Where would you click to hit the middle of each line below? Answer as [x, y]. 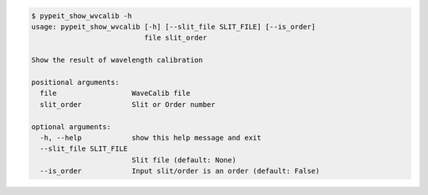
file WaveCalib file [115, 94]
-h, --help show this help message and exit [151, 138]
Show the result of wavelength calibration [117, 60]
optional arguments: [71, 126]
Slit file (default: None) [184, 160]
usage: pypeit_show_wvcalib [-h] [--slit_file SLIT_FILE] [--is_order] [174, 27]
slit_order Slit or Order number [128, 104]
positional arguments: [75, 82]
